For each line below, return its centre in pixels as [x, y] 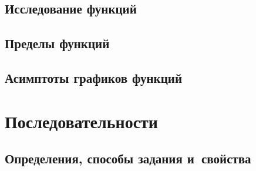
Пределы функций [57, 43]
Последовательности [81, 121]
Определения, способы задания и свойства [128, 158]
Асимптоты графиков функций [94, 77]
